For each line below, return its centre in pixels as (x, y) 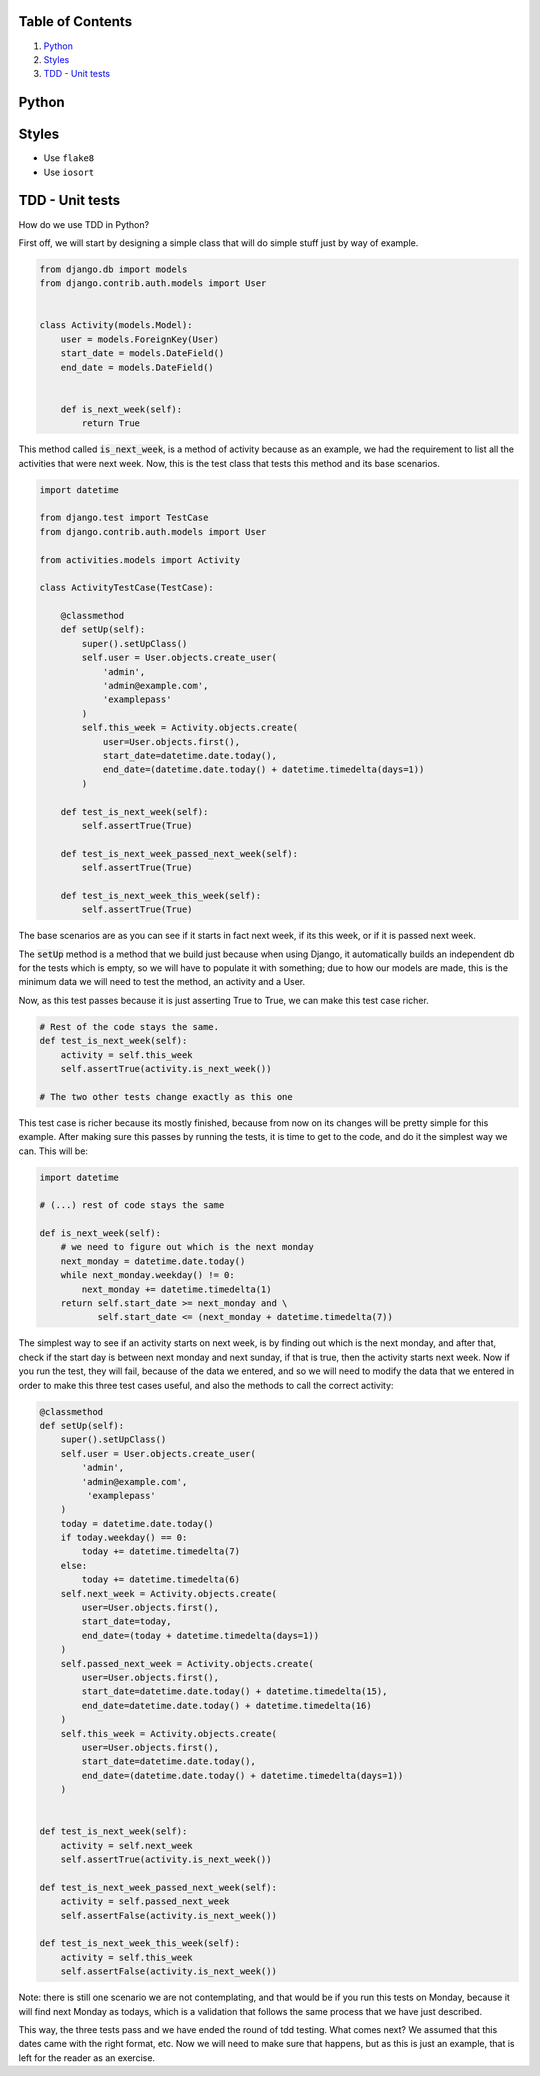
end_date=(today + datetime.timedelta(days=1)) (200, 1635)
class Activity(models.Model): (116, 325)
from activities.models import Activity (139, 559)
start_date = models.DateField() (142, 353)
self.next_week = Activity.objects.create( (168, 1593)
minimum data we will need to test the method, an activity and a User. (162, 982)
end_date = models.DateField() (137, 367)
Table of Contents (75, 21)
